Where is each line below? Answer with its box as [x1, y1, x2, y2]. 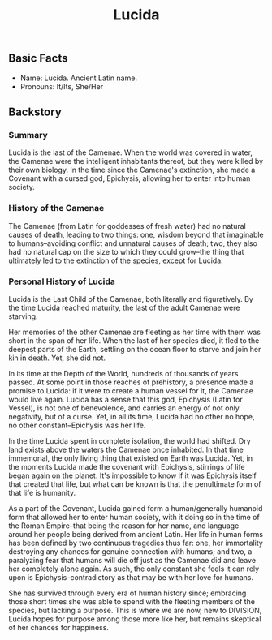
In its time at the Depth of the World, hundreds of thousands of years [8, 368, 239, 378]
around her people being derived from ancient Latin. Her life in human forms [8, 529, 264, 539]
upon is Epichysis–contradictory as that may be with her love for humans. [8, 572, 254, 582]
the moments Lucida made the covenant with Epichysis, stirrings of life [8, 462, 245, 471]
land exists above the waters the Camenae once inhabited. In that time [8, 445, 244, 454]
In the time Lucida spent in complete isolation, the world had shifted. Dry [8, 436, 252, 445]
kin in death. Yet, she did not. [8, 353, 106, 363]
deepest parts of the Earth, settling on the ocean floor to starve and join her [8, 344, 261, 354]
